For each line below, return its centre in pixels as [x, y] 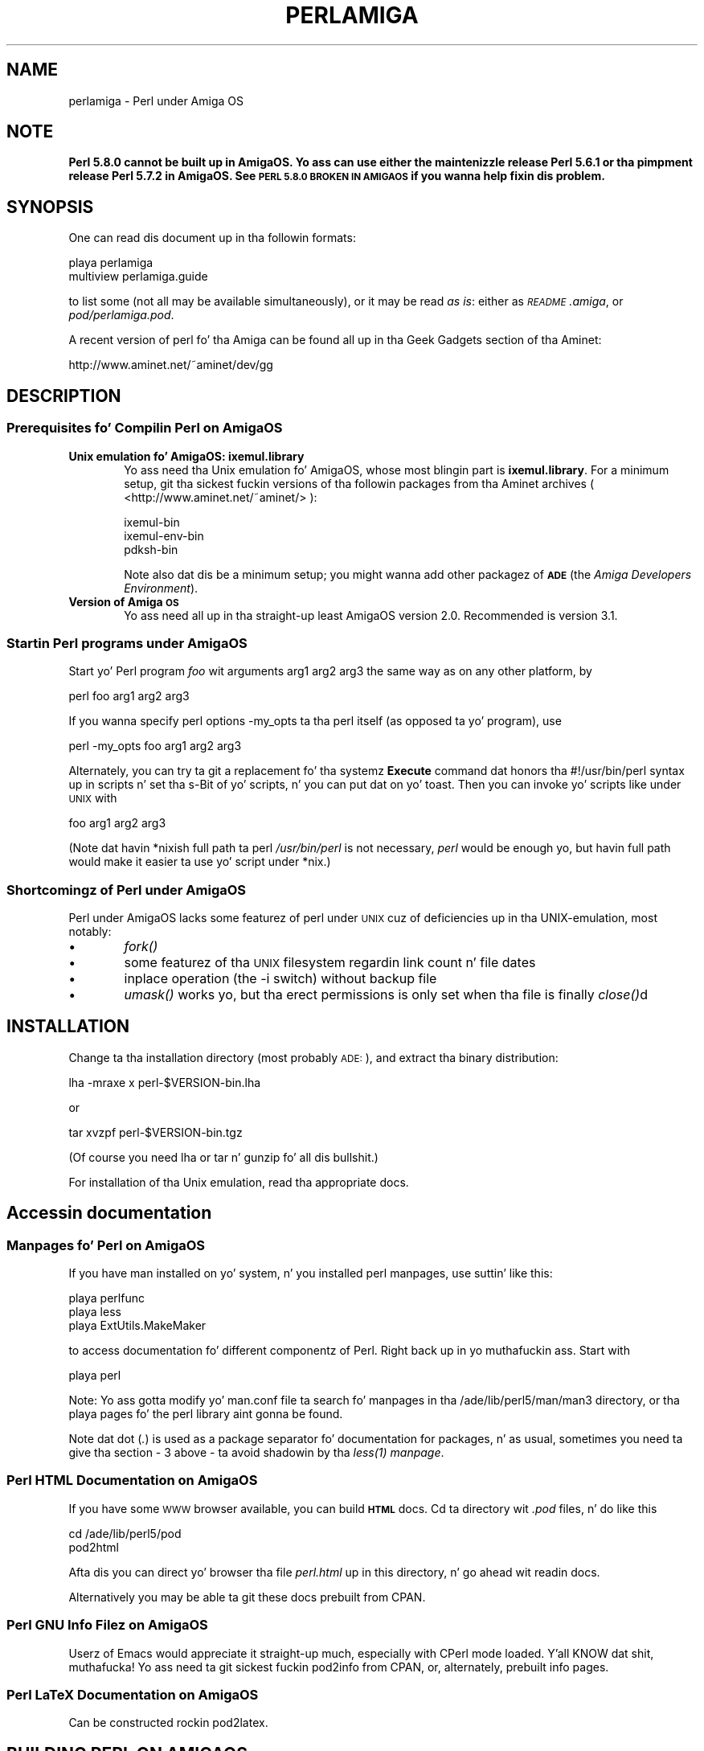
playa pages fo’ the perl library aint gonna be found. [206, 1414]
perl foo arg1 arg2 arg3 [129, 696]
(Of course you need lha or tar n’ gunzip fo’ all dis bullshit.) [223, 1157]
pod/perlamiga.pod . [121, 315]
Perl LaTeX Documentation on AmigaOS [133, 1694]
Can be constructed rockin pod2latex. [168, 1723]
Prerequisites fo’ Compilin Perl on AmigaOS [145, 428]
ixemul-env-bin [164, 535]
